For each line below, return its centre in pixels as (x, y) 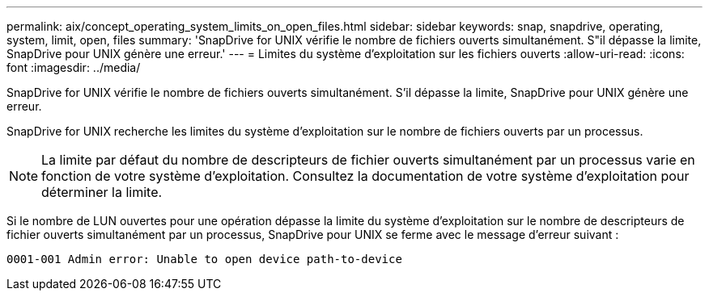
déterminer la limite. (102, 192)
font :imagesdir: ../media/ (74, 67)
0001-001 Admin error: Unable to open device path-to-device (204, 259)
